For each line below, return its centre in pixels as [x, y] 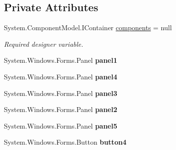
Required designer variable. [44, 44]
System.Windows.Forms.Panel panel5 [61, 125]
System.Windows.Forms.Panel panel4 [61, 76]
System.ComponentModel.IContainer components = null [88, 28]
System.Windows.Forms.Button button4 [65, 142]
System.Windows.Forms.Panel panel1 [61, 60]
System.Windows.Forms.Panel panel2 [61, 109]
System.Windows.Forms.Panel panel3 [61, 93]
